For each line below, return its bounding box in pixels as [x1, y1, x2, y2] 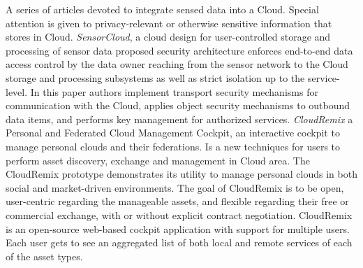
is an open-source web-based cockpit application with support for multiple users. [6, 221, 350, 236]
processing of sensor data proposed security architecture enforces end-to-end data [6, 43, 353, 57]
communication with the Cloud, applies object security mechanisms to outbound [6, 98, 350, 113]
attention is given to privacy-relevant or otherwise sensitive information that [6, 15, 332, 30]
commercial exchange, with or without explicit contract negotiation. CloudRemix [6, 207, 353, 222]
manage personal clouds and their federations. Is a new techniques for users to [6, 139, 341, 153]
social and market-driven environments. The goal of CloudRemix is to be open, [6, 180, 344, 195]
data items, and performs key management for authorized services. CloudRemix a [6, 111, 353, 126]
